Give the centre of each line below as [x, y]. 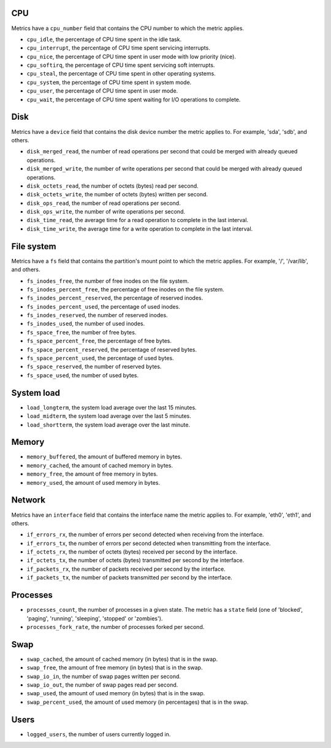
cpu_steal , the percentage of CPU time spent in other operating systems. [121, 74]
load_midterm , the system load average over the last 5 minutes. [109, 416]
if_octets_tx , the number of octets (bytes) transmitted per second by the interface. [135, 560]
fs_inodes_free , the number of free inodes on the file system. [108, 281]
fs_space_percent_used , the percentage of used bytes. [100, 358]
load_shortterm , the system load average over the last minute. [108, 425]
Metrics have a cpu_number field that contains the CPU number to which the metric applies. [128, 28]
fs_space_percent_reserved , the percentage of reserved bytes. [112, 349]
